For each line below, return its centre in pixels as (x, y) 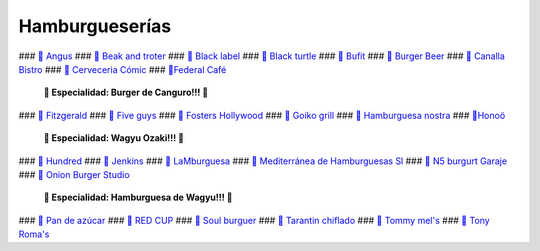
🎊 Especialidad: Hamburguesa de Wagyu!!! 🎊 (138, 197)
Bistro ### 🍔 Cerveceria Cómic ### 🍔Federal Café (122, 69)
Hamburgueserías (95, 26)
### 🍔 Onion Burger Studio (74, 174)
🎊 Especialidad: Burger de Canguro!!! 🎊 (126, 92)
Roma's (34, 234)
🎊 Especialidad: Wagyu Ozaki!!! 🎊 (114, 138)
